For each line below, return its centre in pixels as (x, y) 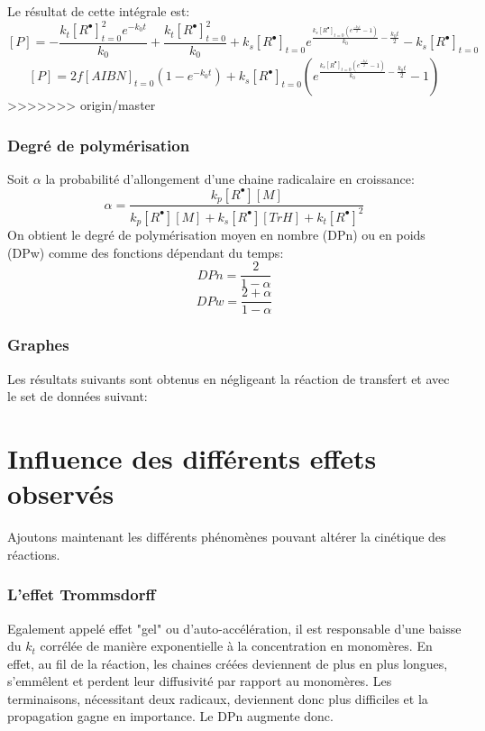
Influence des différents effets (192, 457)
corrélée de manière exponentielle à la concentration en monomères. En (236, 646)
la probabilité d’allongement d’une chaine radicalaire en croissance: (230, 179)
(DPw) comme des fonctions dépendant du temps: (146, 252)
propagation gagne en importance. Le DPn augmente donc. (170, 716)
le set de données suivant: (78, 396)
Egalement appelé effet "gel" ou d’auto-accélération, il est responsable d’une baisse (234, 628)
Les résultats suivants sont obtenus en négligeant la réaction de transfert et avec (229, 378)
